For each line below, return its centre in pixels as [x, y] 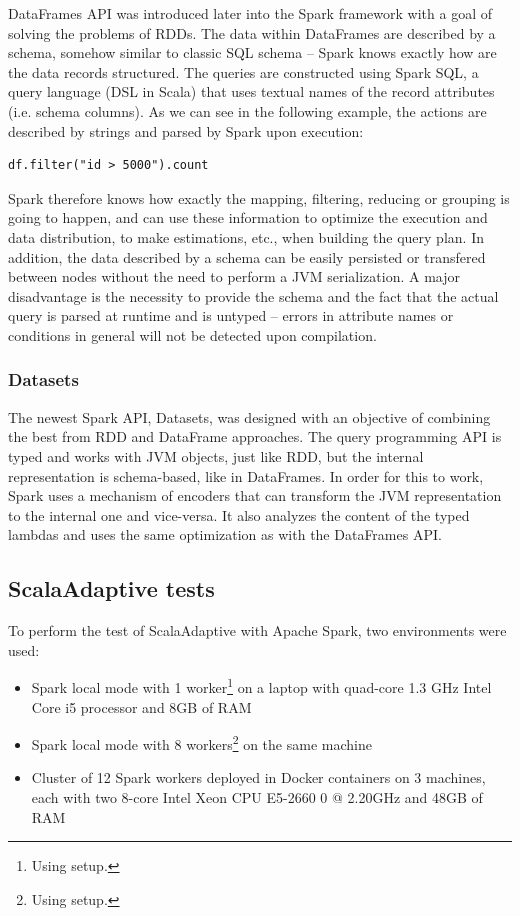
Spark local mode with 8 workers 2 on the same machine [201, 742]
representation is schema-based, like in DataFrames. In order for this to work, [246, 475]
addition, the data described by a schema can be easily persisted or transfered [247, 256]
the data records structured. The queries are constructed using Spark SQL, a [243, 71]
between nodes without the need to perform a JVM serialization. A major [234, 276]
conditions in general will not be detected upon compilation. [192, 334]
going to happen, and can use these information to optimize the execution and [248, 217]
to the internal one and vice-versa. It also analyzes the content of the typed [239, 514]
